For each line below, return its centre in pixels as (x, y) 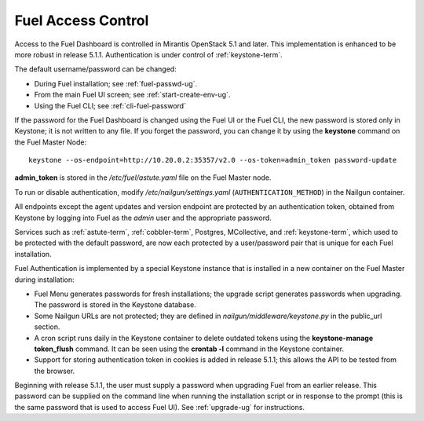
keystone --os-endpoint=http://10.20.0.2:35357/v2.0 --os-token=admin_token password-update (213, 160)
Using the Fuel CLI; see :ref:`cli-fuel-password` (110, 105)
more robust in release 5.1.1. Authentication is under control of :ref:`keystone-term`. (148, 54)
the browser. (55, 371)
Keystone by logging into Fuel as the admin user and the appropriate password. (143, 218)
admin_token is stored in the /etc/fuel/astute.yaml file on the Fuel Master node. (143, 178)
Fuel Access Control (82, 20)
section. (47, 327)
